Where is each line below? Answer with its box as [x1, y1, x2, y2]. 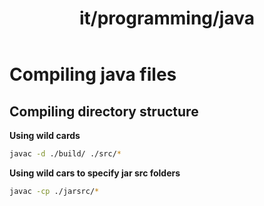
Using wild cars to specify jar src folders [9, 167, 181, 179]
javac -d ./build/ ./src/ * [9, 149, 122, 159]
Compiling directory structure [9, 103, 199, 120]
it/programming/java [78, 7, 256, 30]
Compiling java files [9, 63, 177, 86]
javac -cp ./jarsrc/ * [9, 186, 100, 196]
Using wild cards [9, 130, 81, 141]
